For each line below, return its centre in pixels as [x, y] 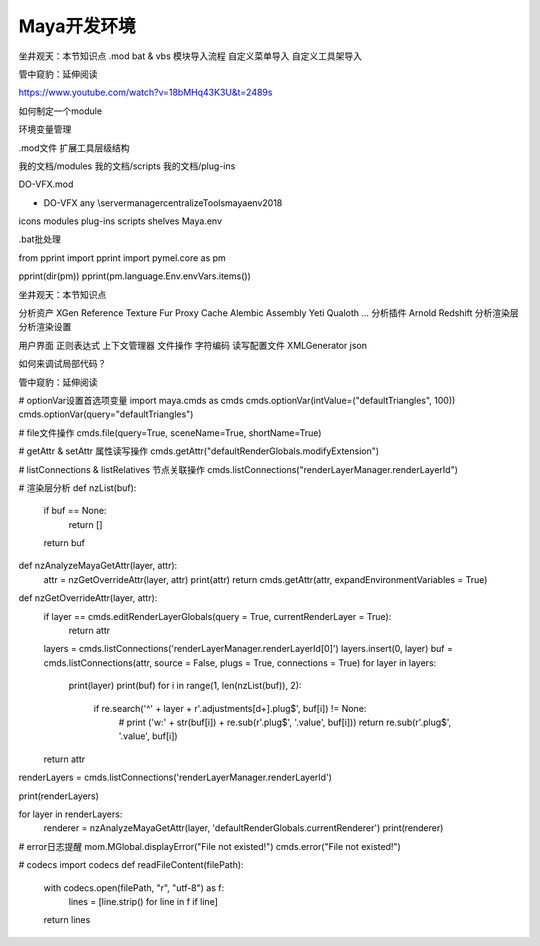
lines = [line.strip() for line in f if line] [143, 901]
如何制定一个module [60, 111]
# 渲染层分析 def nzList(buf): [77, 487]
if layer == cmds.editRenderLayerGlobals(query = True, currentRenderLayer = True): [217, 616]
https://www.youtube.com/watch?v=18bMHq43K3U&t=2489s [145, 92]
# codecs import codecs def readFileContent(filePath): [131, 865]
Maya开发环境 [77, 26]
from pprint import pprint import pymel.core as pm [122, 257]
